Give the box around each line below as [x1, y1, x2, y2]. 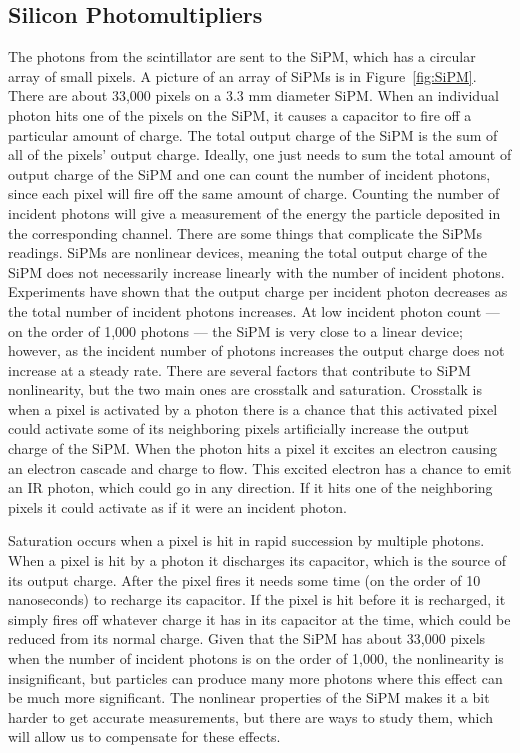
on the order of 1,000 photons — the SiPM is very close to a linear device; [8, 320, 463, 341]
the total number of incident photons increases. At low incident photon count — [8, 300, 500, 321]
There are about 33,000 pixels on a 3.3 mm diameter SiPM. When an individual [8, 85, 499, 106]
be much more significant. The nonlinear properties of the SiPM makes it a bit [8, 687, 490, 708]
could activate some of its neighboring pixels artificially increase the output [8, 418, 469, 439]
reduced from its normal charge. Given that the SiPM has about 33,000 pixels [8, 628, 486, 649]
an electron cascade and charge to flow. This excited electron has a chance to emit [8, 457, 512, 478]
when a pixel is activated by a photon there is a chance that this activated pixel [8, 398, 498, 419]
